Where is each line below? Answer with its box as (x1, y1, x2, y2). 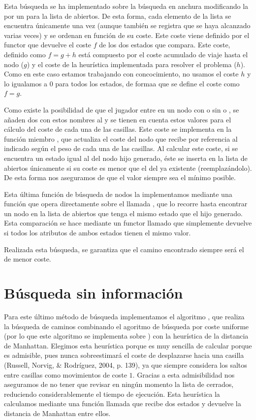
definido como (4, 49, 46, 59)
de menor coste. (4, 254, 51, 264)
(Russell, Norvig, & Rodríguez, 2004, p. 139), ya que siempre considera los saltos (4, 359, 247, 370)
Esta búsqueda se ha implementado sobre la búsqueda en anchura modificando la (4, 1, 249, 11)
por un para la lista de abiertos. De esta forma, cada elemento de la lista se (4, 10, 231, 21)
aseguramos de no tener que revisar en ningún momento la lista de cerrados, (4, 379, 234, 389)
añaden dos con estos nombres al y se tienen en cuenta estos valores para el (4, 114, 231, 124)
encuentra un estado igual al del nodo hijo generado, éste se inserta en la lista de (4, 153, 248, 163)
